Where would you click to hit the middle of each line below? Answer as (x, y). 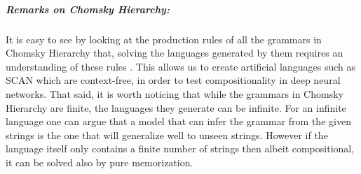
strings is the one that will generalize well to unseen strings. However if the (167, 135)
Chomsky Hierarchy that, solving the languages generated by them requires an (175, 53)
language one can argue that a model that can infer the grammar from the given (178, 121)
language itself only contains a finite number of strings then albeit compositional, (180, 148)
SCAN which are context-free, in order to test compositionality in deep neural (173, 80)
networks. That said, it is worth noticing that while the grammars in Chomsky (175, 93)
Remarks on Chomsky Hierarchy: (88, 9)
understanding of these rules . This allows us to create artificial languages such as (180, 66)
